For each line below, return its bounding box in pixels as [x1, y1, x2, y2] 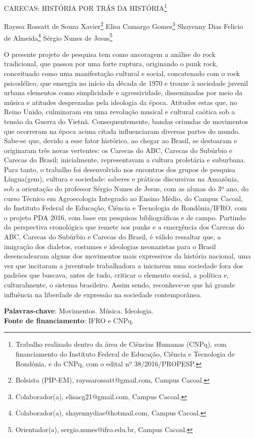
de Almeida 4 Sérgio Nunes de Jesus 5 [4, 31, 113, 43]
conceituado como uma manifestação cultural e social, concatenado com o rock [4, 68, 240, 78]
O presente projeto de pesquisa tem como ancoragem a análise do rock [4, 49, 216, 59]
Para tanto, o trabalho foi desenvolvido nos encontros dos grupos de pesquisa [4, 164, 235, 174]
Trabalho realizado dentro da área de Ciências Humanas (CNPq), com [15, 339, 227, 349]
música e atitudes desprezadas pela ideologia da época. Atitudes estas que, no [4, 97, 237, 107]
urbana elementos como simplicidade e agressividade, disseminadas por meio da [4, 87, 243, 98]
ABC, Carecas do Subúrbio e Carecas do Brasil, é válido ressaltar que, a [4, 232, 221, 242]
